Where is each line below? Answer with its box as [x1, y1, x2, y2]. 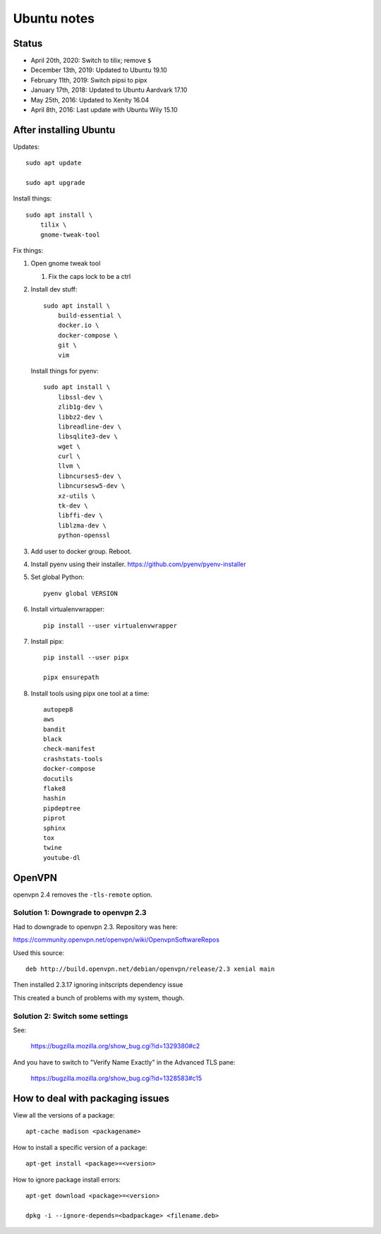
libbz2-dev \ [57, 413, 103, 421]
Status [13, 37, 43, 49]
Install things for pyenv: [30, 366, 99, 375]
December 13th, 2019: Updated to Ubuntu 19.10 [30, 66, 167, 74]
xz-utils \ [57, 491, 96, 500]
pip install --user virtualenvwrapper [43, 621, 178, 630]
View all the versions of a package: [13, 1110, 115, 1119]
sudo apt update [25, 159, 82, 167]
